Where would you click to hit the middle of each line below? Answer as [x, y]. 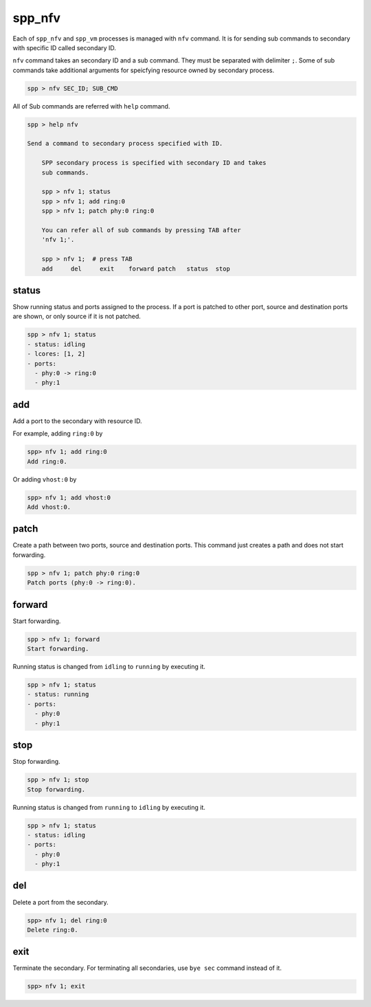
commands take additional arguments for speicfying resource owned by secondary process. [144, 70]
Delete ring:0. [53, 930]
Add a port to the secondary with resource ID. [77, 421]
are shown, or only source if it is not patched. [77, 317]
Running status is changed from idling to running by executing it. [109, 667]
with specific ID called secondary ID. [65, 47]
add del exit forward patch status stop [136, 269]
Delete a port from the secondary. [61, 902]
